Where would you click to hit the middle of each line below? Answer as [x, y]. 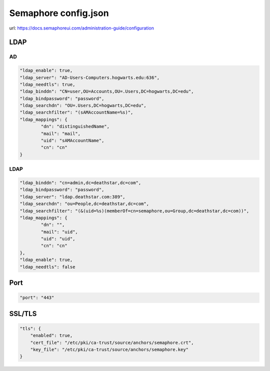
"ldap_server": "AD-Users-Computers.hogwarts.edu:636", [90, 77]
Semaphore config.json [59, 13]
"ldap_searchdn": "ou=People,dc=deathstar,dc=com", [84, 204]
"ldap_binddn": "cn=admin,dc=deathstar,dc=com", [80, 182]
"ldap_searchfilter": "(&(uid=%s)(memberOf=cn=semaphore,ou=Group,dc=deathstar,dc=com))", [134, 211]
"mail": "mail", [61, 133]
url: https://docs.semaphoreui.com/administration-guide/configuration [82, 28]
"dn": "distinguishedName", [75, 127]
